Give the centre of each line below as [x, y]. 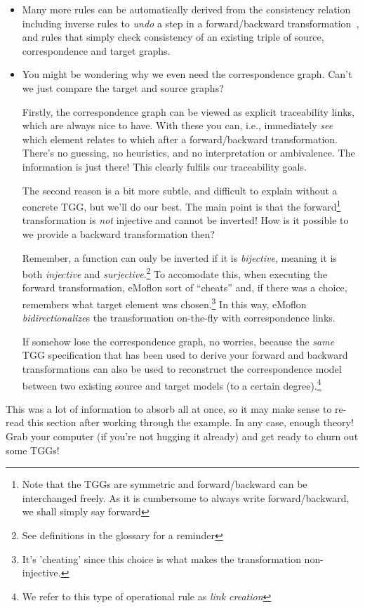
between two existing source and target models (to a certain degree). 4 [172, 384]
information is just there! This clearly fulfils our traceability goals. [164, 166]
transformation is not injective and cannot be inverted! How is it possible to [185, 220]
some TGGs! [33, 450]
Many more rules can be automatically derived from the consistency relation [186, 9]
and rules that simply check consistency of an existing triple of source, [173, 37]
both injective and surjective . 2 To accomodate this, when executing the [175, 273]
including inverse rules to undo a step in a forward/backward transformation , [191, 23]
